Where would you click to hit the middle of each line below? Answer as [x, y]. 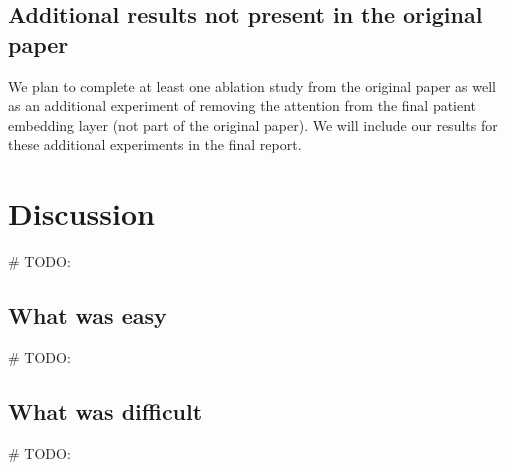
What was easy [87, 315]
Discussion [81, 213]
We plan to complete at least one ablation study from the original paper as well [252, 85]
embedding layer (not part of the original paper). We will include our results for [253, 124]
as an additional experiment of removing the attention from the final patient [242, 105]
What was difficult [105, 410]
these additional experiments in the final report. [155, 144]
